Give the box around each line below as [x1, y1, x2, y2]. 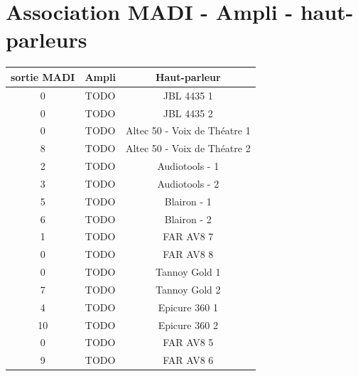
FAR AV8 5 [163, 335, 214, 350]
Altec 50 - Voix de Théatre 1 [125, 123, 251, 138]
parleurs [6, 25, 87, 54]
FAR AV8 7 [163, 229, 214, 244]
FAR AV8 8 [163, 247, 214, 262]
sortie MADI [11, 69, 75, 84]
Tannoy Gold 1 [156, 264, 221, 279]
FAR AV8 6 [163, 353, 214, 367]
